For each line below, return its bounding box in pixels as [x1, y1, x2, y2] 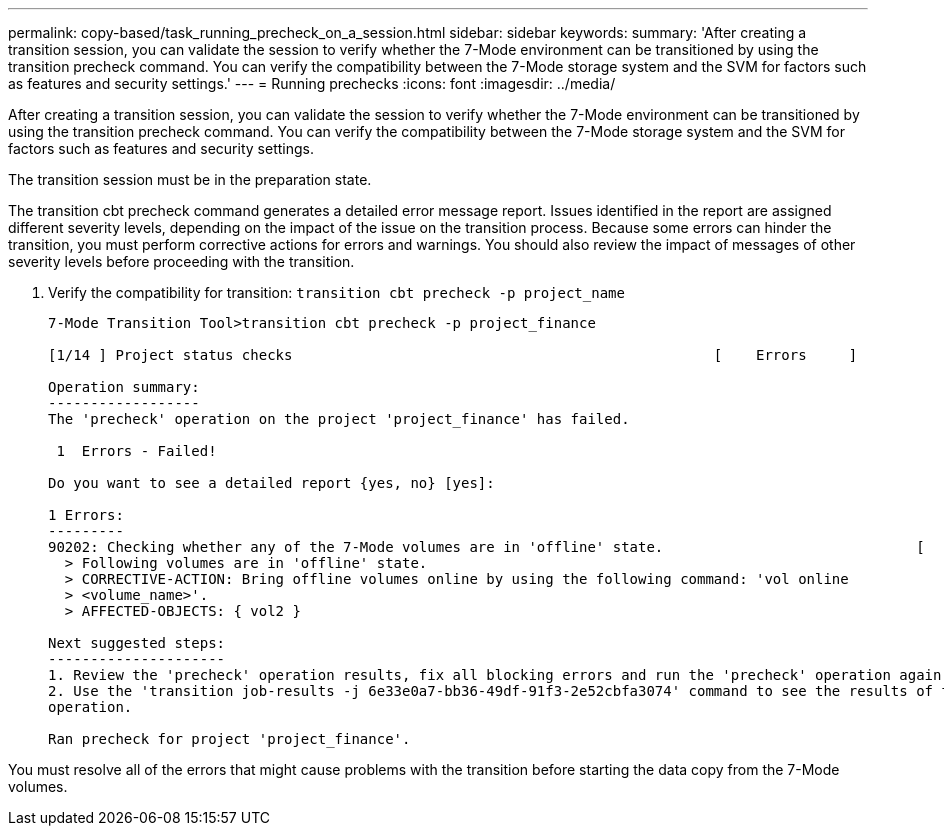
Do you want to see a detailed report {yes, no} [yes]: [48, 475, 495, 491]
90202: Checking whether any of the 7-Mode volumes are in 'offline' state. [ [48, 539, 925, 555]
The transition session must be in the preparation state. [8, 171, 372, 188]
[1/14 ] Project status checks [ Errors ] [48, 347, 858, 363]
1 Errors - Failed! [56, 443, 217, 459]
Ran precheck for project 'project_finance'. [48, 731, 411, 747]
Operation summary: [48, 379, 200, 395]
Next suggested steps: [48, 635, 226, 651]
